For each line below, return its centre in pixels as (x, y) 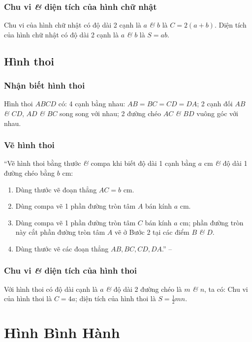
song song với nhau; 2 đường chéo (110, 113)
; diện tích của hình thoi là (115, 298)
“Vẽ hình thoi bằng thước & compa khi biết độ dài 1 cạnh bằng (100, 163)
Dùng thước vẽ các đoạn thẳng (62, 248)
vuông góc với (217, 113)
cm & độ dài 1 (226, 163)
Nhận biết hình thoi (45, 85)
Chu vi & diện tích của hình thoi (70, 270)
